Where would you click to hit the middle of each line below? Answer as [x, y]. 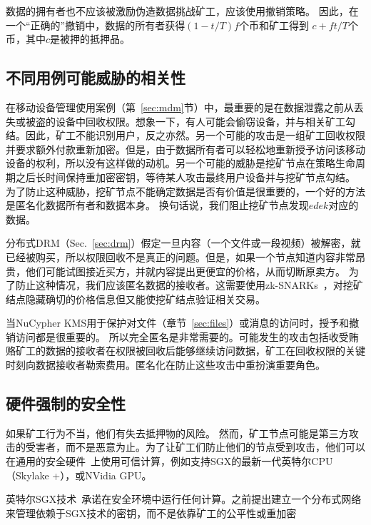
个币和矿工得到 [274, 25]
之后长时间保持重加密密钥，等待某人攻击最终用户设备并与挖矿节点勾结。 [185, 177]
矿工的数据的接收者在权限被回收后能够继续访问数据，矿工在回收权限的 [180, 351]
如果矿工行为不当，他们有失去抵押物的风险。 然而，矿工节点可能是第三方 [177, 433]
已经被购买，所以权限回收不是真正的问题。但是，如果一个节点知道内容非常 [181, 256]
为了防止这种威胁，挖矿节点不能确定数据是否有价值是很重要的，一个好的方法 [185, 191]
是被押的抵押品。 [90, 39]
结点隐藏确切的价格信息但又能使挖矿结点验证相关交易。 [136, 299]
